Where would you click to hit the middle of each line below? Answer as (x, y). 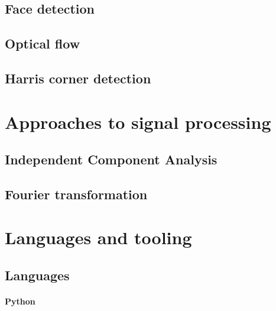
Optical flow (43, 43)
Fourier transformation (76, 194)
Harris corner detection (78, 78)
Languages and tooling (98, 237)
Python (20, 301)
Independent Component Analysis (111, 159)
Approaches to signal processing (138, 122)
